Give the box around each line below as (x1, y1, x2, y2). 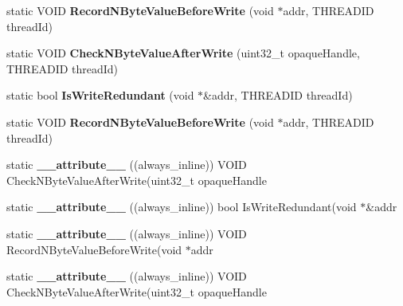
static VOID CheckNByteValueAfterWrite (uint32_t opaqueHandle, (6, 45, 360, 61)
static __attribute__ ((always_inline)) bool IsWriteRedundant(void (6, 198, 357, 215)
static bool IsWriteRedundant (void (6, 87, 194, 104)
